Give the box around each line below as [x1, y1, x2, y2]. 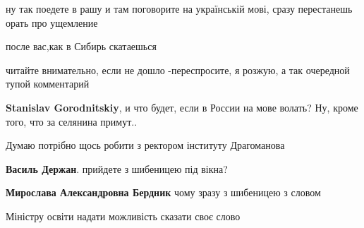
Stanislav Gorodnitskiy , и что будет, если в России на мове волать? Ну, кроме [6, 100, 358, 114]
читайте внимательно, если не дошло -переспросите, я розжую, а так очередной [6, 62, 350, 77]
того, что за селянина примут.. [6, 114, 138, 128]
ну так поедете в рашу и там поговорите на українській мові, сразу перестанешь [6, 1, 353, 16]
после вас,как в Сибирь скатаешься [6, 39, 157, 54]
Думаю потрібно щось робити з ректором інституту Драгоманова [6, 138, 285, 152]
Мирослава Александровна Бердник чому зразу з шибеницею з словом [6, 185, 321, 200]
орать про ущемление [6, 15, 98, 30]
